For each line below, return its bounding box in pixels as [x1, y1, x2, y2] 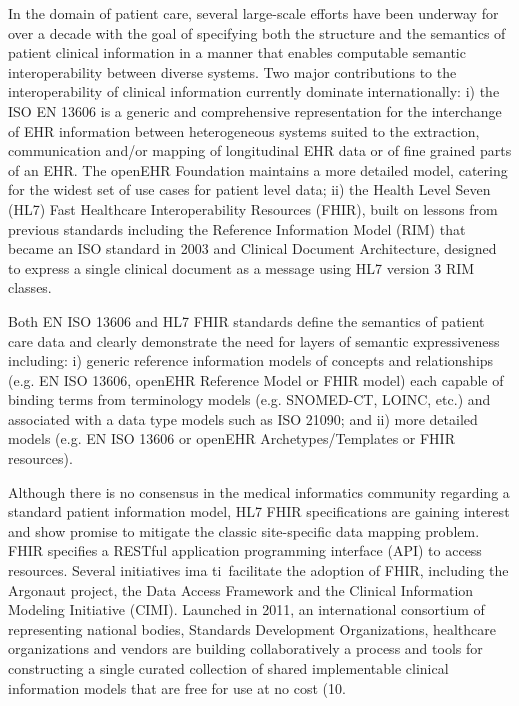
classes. [8, 277, 52, 298]
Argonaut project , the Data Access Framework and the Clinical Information [8, 579, 474, 600]
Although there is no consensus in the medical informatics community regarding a [8, 481, 510, 502]
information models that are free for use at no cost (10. [8, 677, 346, 698]
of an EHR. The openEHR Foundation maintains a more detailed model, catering [8, 159, 508, 180]
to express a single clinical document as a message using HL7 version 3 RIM [8, 257, 475, 278]
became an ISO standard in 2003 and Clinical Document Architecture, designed [8, 238, 497, 259]
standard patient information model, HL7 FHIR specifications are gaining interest [8, 501, 510, 522]
